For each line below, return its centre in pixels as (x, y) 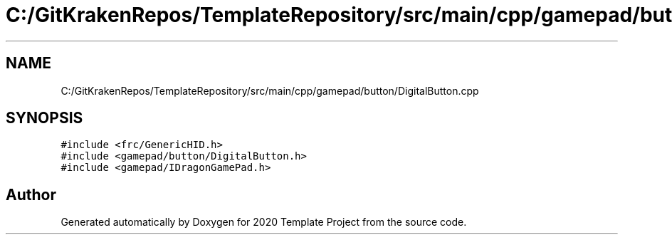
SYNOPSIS (44, 118)
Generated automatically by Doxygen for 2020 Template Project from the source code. (264, 222)
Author (31, 194)
